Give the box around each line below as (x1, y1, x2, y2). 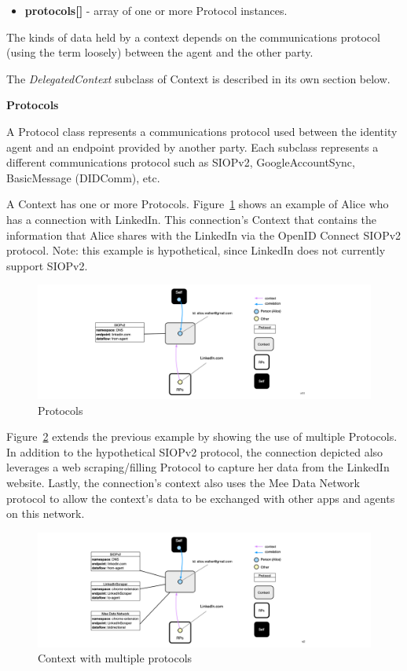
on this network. (6, 505, 85, 522)
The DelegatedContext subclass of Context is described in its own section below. (6, 70, 390, 86)
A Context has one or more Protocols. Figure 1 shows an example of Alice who (6, 196, 389, 212)
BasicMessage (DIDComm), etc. (6, 169, 160, 185)
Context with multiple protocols (38, 650, 192, 666)
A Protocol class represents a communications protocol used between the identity (6, 123, 398, 139)
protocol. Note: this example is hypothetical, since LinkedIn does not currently (6, 242, 386, 258)
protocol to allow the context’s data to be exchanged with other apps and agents (6, 489, 395, 506)
